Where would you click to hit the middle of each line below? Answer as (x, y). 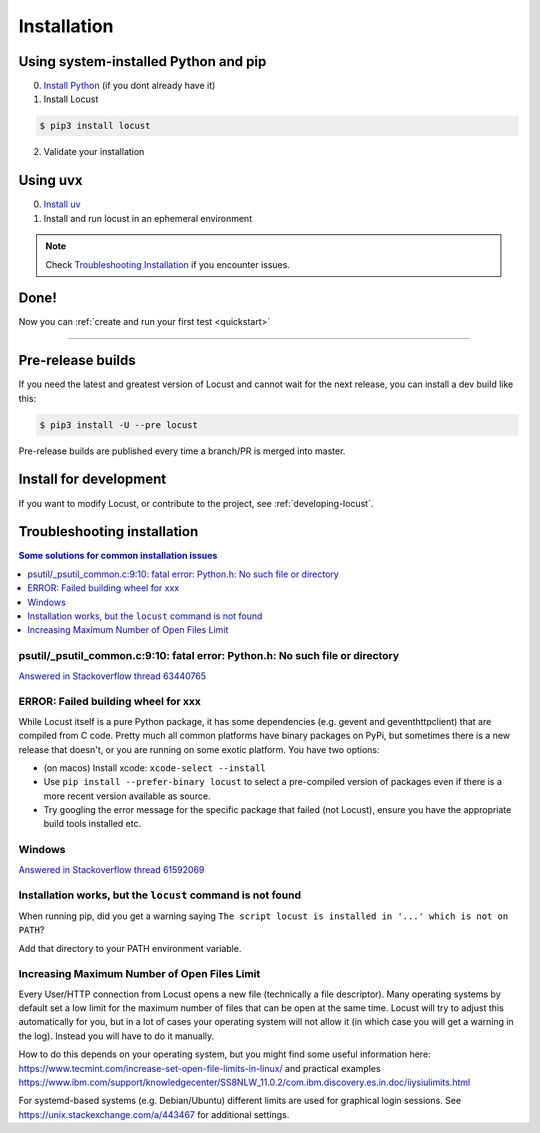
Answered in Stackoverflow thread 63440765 (112, 676)
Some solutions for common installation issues (118, 556)
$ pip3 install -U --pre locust (119, 424)
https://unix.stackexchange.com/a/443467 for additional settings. (154, 1114)
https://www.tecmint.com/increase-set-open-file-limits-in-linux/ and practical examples (199, 1068)
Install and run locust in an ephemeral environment (148, 218)
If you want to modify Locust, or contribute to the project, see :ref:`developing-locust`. (196, 503)
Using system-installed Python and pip (142, 61)
